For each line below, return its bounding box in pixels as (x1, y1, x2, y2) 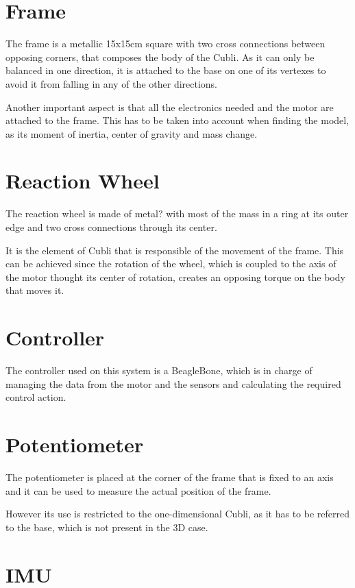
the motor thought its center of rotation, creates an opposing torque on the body (5, 269, 345, 284)
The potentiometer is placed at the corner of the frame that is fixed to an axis (5, 470, 334, 484)
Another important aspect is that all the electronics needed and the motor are (5, 99, 334, 114)
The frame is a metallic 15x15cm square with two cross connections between (5, 36, 326, 51)
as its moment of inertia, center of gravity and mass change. (5, 126, 258, 140)
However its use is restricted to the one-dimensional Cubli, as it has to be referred (5, 506, 350, 521)
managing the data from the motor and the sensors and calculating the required (5, 376, 341, 391)
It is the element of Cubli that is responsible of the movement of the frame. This (5, 243, 344, 257)
